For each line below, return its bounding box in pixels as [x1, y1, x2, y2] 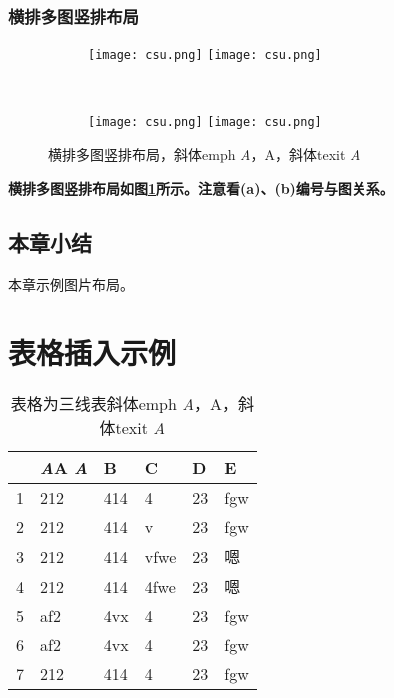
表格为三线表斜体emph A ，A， [10, 392, 239, 416]
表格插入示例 [8, 332, 177, 373]
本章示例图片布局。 [8, 273, 134, 294]
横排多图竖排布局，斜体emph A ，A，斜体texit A [48, 144, 361, 165]
